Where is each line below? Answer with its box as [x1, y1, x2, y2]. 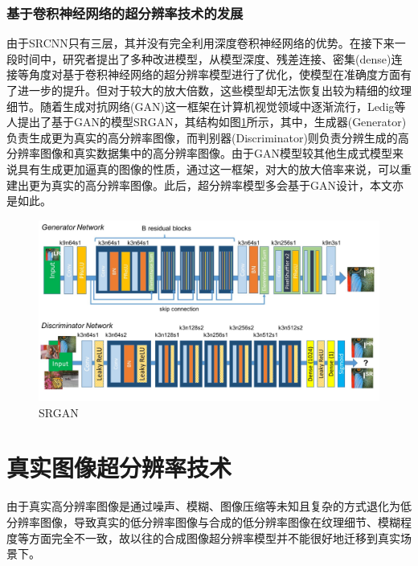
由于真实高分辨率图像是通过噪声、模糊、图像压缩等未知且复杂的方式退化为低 [6, 498, 412, 515]
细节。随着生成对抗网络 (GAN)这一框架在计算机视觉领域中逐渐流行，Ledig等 [6, 97, 406, 114]
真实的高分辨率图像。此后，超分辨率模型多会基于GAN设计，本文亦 [51, 176, 404, 193]
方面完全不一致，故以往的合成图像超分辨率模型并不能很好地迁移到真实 [28, 529, 400, 546]
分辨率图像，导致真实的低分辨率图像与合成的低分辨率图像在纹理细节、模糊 [6, 513, 400, 530]
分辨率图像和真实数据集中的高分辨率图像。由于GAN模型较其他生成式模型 [6, 145, 392, 162]
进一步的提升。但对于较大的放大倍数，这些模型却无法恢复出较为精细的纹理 [17, 82, 412, 98]
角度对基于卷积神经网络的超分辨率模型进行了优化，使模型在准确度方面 [28, 66, 400, 83]
